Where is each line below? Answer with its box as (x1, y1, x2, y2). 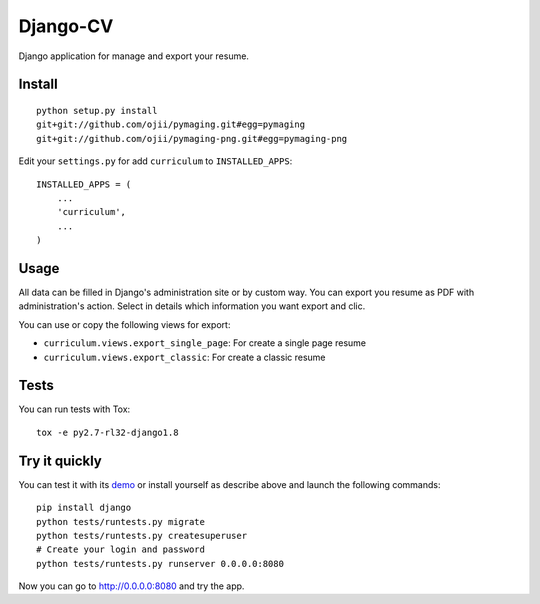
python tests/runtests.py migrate (36, 516, 205, 527)
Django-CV (18, 15, 114, 37)
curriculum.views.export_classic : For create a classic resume (43, 351, 326, 363)
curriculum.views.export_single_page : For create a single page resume (43, 337, 367, 349)
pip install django (36, 502, 132, 514)
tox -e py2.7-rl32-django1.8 (36, 426, 179, 438)
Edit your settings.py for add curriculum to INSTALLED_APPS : (18, 155, 293, 167)
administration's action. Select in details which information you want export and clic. (18, 300, 366, 312)
